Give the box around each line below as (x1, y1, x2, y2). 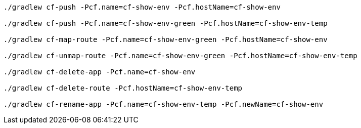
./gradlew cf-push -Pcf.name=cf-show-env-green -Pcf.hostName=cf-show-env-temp (4, 19, 328, 27)
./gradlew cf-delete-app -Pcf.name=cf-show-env (4, 68, 196, 76)
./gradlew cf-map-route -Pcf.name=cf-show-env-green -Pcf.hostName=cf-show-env (4, 35, 328, 44)
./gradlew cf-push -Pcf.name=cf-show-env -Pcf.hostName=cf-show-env (4, 3, 281, 11)
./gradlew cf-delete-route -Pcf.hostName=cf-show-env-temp (4, 84, 243, 92)
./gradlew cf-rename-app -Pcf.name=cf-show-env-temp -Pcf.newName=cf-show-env (4, 100, 324, 108)
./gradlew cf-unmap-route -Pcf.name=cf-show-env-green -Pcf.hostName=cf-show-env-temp (4, 52, 357, 60)
